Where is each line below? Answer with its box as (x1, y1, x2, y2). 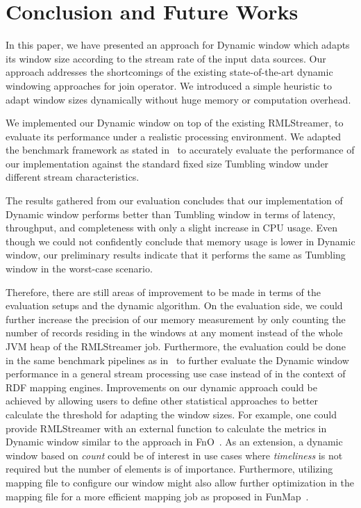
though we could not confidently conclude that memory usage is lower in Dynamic (6, 233, 355, 248)
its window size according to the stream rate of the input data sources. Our (6, 51, 326, 65)
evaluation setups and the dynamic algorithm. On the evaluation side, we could (6, 298, 343, 313)
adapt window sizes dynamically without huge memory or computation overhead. (6, 92, 351, 106)
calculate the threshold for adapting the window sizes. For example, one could (6, 407, 337, 421)
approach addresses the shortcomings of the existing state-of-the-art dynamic (6, 65, 333, 79)
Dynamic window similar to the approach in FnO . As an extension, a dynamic (6, 434, 343, 449)
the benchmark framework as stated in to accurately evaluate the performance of (6, 142, 355, 157)
